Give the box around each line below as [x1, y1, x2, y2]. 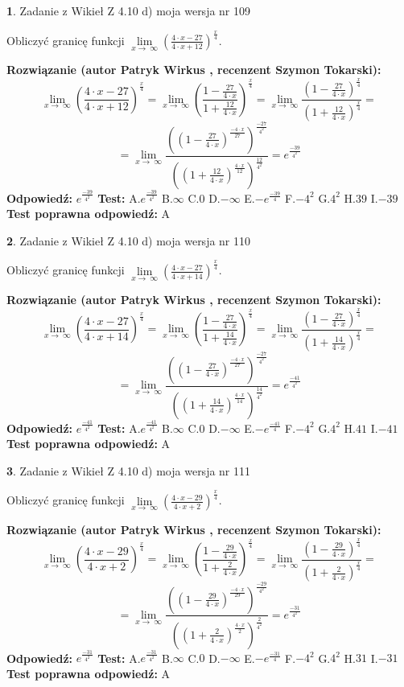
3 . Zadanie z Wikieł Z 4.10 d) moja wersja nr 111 [6, 462, 251, 479]
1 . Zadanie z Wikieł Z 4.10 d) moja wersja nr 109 [6, 2, 251, 19]
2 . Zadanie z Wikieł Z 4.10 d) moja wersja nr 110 [6, 232, 251, 249]
